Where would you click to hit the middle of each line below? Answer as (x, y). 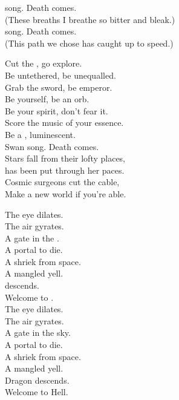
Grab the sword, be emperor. (59, 87)
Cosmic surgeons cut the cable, (62, 182)
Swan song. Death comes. (52, 146)
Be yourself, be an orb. (47, 99)
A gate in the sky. (38, 333)
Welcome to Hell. (37, 392)
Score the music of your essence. (64, 123)
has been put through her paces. (65, 170)
